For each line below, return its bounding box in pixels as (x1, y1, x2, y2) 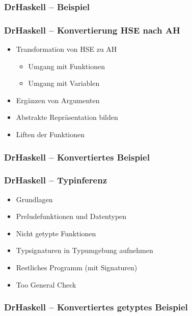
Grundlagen (16, 194, 53, 204)
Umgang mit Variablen (28, 78, 100, 88)
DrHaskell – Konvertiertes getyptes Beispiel (4, 301, 188, 313)
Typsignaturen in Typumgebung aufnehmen (16, 245, 153, 256)
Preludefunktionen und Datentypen (16, 211, 127, 222)
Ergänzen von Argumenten (16, 94, 100, 105)
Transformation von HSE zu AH (16, 44, 117, 54)
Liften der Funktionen (16, 129, 85, 140)
